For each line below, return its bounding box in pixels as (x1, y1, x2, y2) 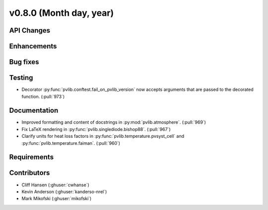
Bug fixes (9, 58, 39, 66)
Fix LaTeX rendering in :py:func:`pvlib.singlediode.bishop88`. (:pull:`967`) (21, 126, 171, 132)
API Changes (9, 26, 51, 35)
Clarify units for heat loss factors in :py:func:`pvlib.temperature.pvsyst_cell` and (21, 133, 185, 139)
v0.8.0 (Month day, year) (9, 7, 114, 18)
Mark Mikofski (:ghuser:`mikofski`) (21, 196, 92, 202)
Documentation (9, 106, 59, 115)
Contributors (9, 168, 50, 177)
